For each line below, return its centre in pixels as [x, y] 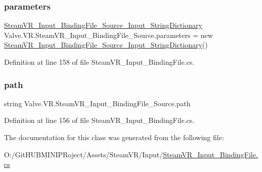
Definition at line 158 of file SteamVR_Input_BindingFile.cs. [99, 62]
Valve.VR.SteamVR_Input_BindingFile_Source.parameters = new [108, 35]
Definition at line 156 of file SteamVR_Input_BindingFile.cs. [99, 120]
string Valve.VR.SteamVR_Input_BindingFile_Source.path [97, 103]
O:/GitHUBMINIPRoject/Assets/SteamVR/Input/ [84, 154]
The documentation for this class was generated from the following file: [114, 137]
